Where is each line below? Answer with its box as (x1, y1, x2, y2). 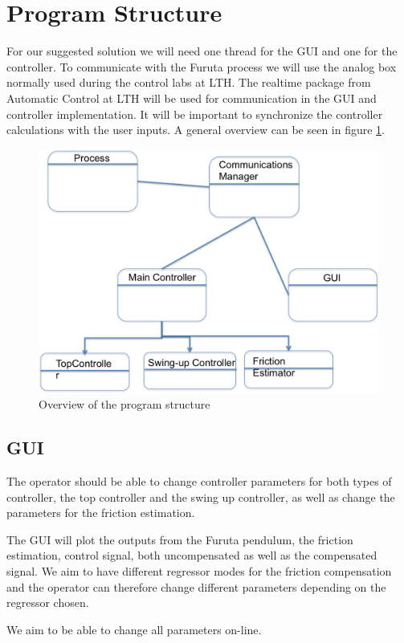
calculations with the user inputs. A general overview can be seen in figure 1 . (6, 121, 386, 138)
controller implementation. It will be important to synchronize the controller (6, 105, 383, 122)
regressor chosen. (6, 594, 89, 611)
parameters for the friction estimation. (6, 504, 195, 521)
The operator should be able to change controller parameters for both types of (6, 473, 392, 489)
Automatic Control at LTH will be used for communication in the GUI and (6, 89, 377, 106)
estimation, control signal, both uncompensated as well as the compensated (6, 547, 377, 564)
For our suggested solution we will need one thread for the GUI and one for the (6, 43, 398, 59)
